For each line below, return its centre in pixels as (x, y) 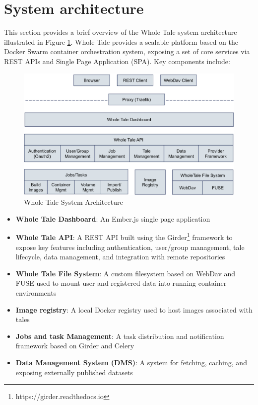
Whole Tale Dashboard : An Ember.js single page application (113, 218)
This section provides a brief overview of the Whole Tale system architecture (121, 32)
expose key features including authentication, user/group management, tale (130, 247)
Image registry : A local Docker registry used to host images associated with (134, 309)
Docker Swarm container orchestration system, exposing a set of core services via (127, 51)
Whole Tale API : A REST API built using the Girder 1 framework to (124, 237)
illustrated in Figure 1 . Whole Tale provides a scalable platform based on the (121, 41)
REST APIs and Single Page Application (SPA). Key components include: (117, 61)
